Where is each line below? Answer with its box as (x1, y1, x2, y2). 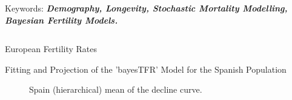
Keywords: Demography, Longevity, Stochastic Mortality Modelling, (5, 2, 288, 14)
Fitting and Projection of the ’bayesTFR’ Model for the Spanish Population (5, 62, 287, 75)
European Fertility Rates (5, 42, 98, 55)
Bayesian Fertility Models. (5, 13, 118, 26)
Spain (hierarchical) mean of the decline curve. (29, 83, 202, 96)
